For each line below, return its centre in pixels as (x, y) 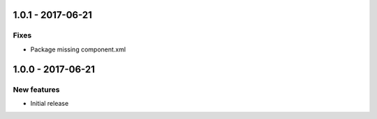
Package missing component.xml (78, 49)
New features (36, 89)
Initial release (50, 103)
